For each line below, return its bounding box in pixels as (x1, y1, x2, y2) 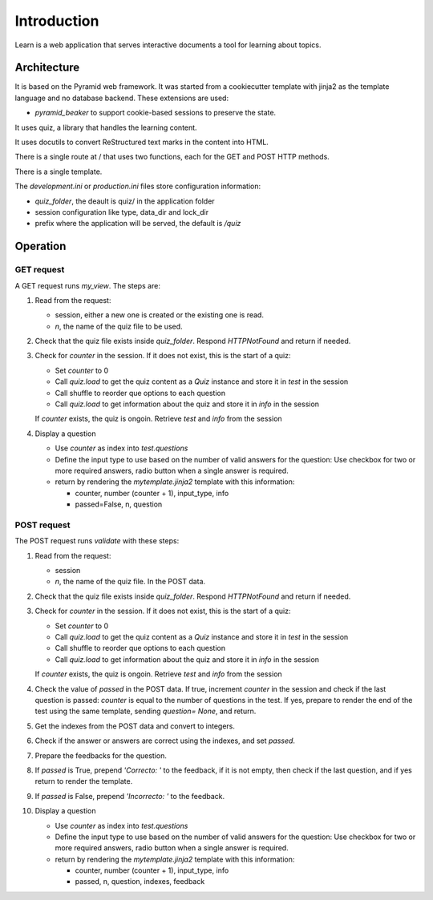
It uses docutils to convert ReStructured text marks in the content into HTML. (14, 137, 269, 147)
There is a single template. (14, 167, 103, 176)
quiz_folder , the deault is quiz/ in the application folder (34, 196, 216, 206)
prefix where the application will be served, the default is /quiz (34, 219, 241, 228)
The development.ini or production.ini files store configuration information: (14, 181, 261, 192)
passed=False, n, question (75, 499, 163, 509)
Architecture (14, 61, 80, 75)
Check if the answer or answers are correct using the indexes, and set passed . (34, 736, 296, 745)
